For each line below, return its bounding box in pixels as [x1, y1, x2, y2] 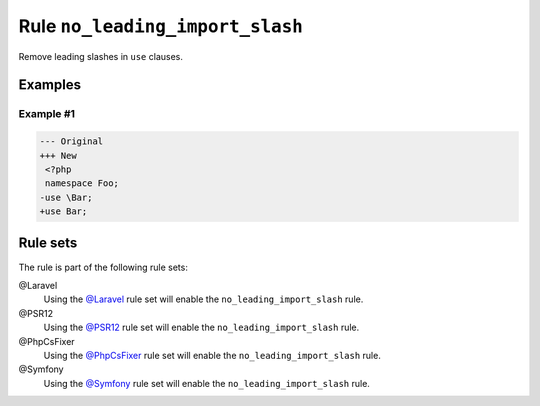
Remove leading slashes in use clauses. [18, 50, 184, 62]
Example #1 [18, 107, 75, 121]
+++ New [39, 150, 77, 161]
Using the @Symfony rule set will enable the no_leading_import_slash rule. [43, 377, 370, 389]
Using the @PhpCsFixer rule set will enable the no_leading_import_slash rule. [43, 349, 382, 361]
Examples [18, 76, 82, 94]
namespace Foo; [45, 178, 120, 189]
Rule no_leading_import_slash [18, 15, 304, 37]
